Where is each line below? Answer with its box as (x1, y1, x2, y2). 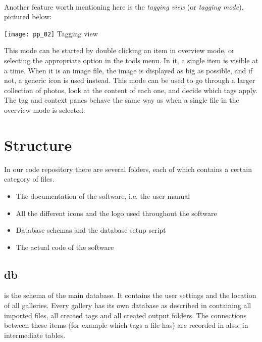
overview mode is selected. (4, 105, 85, 115)
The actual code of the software (16, 241, 114, 252)
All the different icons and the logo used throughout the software (16, 207, 217, 218)
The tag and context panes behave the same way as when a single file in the (4, 95, 239, 105)
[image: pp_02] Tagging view (4, 28, 98, 38)
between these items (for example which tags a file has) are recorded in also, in (4, 320, 248, 330)
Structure (4, 134, 72, 155)
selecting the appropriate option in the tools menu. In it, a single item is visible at (4, 55, 258, 66)
